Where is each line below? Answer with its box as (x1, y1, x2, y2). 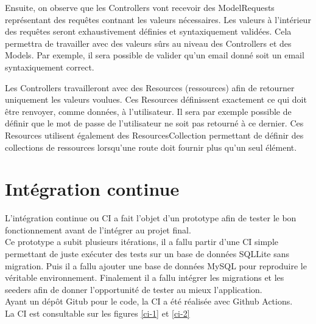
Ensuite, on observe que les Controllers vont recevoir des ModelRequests (5, 1, 275, 13)
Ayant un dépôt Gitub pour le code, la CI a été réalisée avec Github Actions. (5, 295, 293, 308)
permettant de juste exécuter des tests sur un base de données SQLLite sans (5, 247, 290, 260)
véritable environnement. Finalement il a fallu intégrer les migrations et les (5, 271, 284, 284)
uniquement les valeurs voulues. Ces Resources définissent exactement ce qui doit (5, 93, 307, 106)
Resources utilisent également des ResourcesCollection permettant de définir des (5, 128, 304, 141)
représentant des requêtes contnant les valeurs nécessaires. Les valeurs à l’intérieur (5, 13, 311, 26)
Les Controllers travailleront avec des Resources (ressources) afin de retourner (5, 81, 295, 94)
